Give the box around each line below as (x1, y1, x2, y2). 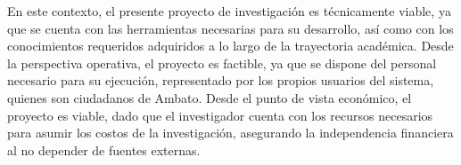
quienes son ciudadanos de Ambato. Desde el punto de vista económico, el (7, 88, 412, 106)
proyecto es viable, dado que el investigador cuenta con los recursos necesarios (7, 106, 433, 124)
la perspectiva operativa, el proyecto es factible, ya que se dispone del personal (7, 53, 437, 72)
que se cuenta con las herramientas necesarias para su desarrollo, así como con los (7, 19, 454, 37)
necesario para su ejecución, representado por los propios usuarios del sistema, (7, 71, 434, 90)
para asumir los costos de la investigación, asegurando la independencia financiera (7, 123, 454, 142)
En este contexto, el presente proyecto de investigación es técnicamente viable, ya (7, 2, 451, 20)
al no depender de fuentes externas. (7, 140, 201, 159)
